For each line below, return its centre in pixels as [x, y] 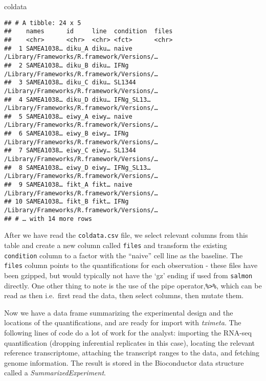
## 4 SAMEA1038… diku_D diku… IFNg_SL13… [77, 99]
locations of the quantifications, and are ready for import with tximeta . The [123, 322]
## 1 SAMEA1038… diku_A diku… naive [68, 48]
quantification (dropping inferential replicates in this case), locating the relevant [130, 342]
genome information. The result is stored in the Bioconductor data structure [124, 362]
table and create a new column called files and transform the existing [116, 245]
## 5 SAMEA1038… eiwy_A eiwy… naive [68, 116]
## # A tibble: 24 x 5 [43, 23]
